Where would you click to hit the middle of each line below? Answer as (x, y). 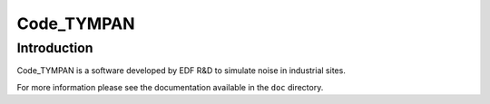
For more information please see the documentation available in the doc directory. (170, 87)
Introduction (55, 48)
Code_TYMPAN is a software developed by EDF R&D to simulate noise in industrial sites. (181, 71)
